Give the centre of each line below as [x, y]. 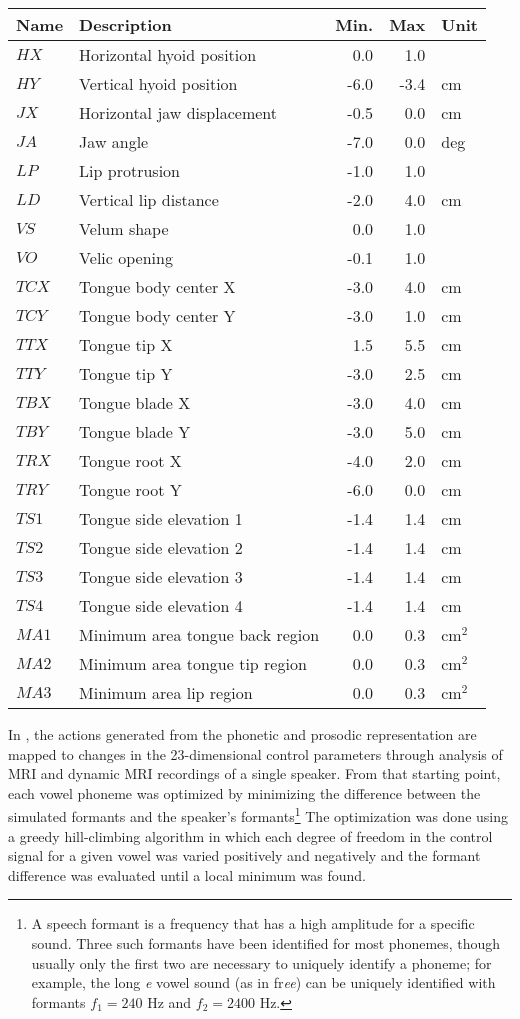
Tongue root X [130, 460]
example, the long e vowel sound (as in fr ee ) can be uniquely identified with [263, 982]
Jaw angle [114, 141]
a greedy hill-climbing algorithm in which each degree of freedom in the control [250, 835]
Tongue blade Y [135, 431]
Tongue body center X [157, 286]
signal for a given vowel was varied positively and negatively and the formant [244, 855]
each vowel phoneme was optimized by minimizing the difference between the [244, 792]
